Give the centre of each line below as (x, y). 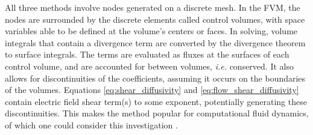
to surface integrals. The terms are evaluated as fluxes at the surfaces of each (147, 54)
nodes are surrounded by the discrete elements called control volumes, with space (155, 19)
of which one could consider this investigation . (91, 124)
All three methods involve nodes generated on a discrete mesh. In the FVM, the (153, 7)
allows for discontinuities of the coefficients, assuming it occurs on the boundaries (155, 78)
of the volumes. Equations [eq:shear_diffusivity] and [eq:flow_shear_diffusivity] (152, 90)
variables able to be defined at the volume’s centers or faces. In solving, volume (151, 31)
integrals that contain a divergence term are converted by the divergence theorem (155, 42)
